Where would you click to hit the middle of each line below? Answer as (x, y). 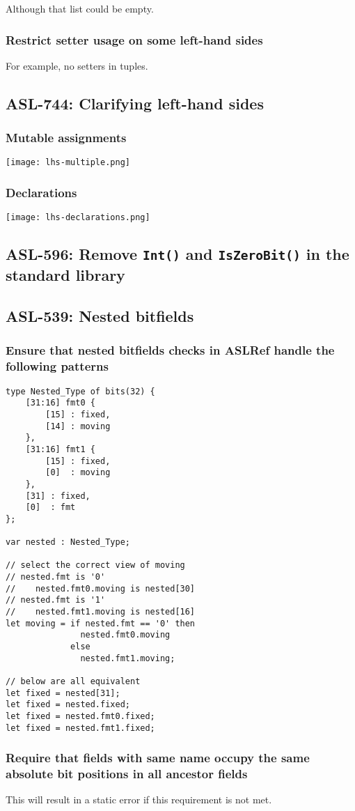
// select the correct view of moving (95, 565)
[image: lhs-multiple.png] (68, 163)
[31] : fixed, (58, 496)
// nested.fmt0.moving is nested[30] (101, 588)
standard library (65, 275)
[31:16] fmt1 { (60, 449)
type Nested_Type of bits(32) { (80, 391)
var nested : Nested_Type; (68, 542)
